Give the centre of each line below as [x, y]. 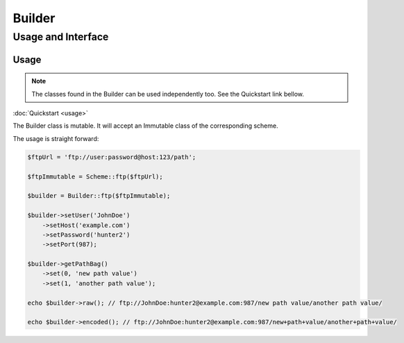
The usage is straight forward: [56, 138]
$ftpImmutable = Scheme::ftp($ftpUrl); [95, 176]
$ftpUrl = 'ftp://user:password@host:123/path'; [112, 157]
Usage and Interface [61, 37]
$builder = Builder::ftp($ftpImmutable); [99, 196]
